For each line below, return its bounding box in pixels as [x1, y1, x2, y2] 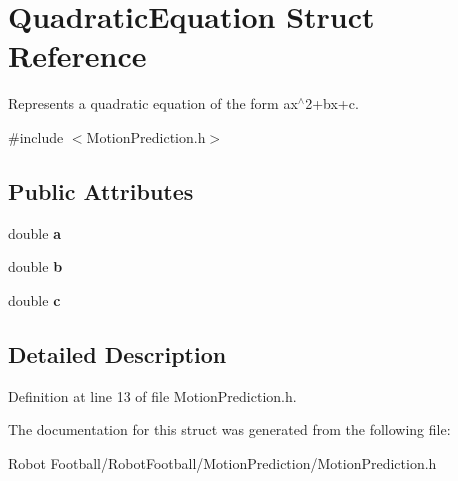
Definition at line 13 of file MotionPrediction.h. [8, 385, 297, 406]
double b [8, 256, 63, 277]
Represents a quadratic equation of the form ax [8, 93, 298, 114]
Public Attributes [8, 175, 194, 206]
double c [8, 289, 61, 310]
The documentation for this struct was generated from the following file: [8, 419, 451, 440]
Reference [8, 35, 147, 76]
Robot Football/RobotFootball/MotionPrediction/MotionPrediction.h [8, 452, 437, 473]
